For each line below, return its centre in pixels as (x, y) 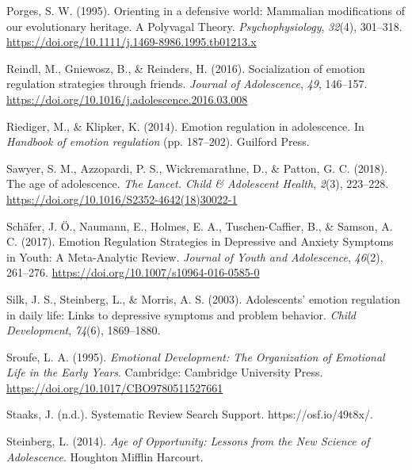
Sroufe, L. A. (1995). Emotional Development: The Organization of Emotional (196, 356)
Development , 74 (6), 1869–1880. (84, 330)
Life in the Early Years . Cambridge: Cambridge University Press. (165, 372)
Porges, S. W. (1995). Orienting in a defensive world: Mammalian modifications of (206, 10)
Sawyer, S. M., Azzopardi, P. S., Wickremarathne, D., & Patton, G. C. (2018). (197, 168)
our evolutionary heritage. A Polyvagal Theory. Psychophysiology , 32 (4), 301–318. (204, 26)
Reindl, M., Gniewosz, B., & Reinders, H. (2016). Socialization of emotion (186, 68)
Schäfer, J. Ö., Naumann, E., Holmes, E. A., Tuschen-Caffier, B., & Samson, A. (200, 225)
